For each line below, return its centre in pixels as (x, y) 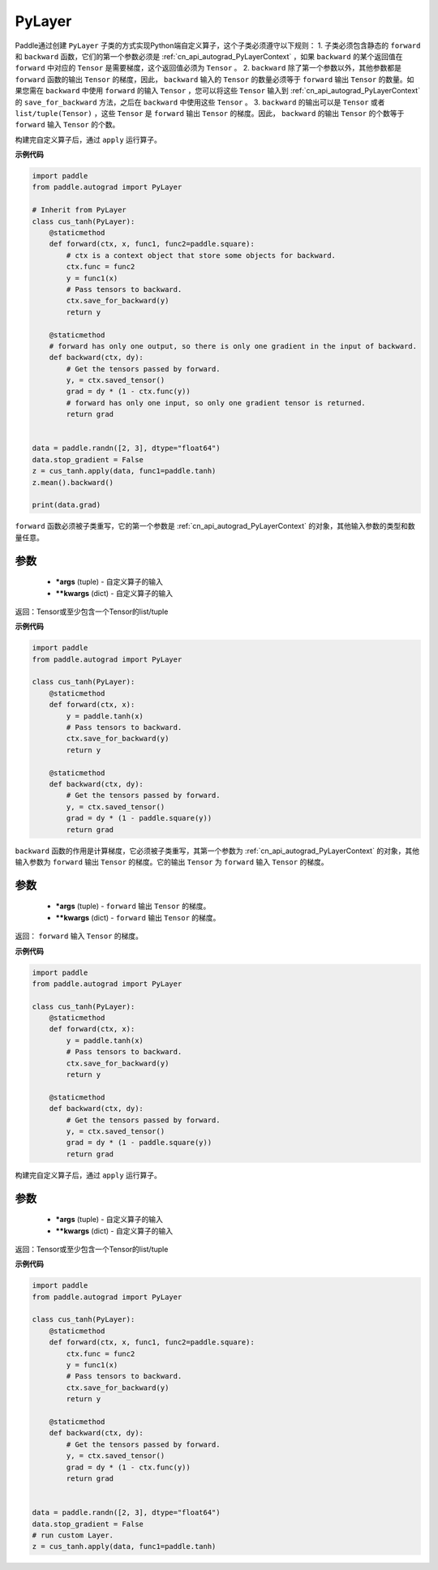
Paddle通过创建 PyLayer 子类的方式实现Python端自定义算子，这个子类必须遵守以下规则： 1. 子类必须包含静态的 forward (218, 45)
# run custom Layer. (73, 1535)
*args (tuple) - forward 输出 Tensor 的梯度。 (133, 906)
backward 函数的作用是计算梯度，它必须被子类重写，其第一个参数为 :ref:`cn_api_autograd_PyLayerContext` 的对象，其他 (217, 851)
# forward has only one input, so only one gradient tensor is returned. (216, 403)
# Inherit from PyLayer (79, 210)
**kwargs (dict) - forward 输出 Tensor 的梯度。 (138, 917)
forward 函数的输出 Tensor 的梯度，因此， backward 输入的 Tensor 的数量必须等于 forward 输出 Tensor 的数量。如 (215, 79)
